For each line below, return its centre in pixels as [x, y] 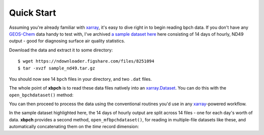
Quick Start [33, 13]
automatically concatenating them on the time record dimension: [74, 127]
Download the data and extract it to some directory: [61, 50]
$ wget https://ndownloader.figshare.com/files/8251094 [86, 61]
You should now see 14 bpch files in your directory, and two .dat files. [80, 79]
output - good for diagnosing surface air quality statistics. [67, 41]
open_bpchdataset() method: [41, 95]
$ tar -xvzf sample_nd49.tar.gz [56, 68]
